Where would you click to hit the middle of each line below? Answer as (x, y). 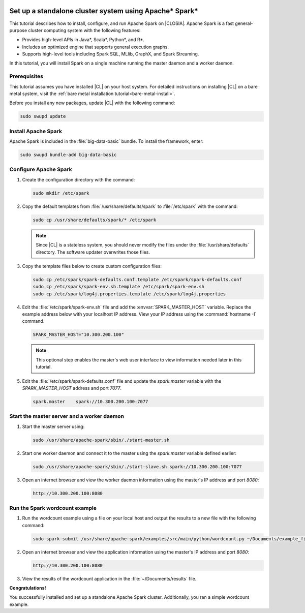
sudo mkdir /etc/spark (61, 193)
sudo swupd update (43, 116)
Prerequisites (26, 76)
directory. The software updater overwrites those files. (93, 252)
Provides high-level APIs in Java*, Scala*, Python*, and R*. (83, 40)
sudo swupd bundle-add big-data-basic (68, 155)
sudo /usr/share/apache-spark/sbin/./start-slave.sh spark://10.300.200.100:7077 (138, 467)
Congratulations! (28, 588)
